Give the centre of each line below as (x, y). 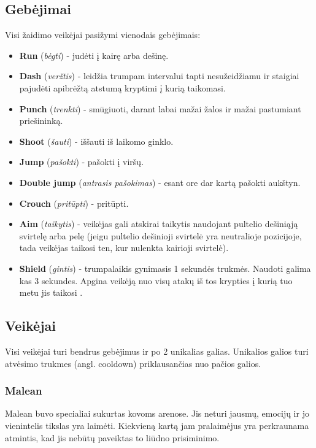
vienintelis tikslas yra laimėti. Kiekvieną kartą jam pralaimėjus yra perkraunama (157, 425)
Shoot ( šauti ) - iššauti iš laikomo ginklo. (96, 141)
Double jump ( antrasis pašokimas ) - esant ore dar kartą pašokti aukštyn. (160, 182)
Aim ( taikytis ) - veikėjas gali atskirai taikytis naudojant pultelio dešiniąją (159, 224)
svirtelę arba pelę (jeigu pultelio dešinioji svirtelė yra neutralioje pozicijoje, (160, 235)
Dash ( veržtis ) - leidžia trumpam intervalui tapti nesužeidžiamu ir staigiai (159, 76)
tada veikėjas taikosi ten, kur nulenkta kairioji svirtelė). (124, 248)
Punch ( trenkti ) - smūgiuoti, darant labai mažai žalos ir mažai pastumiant (160, 108)
